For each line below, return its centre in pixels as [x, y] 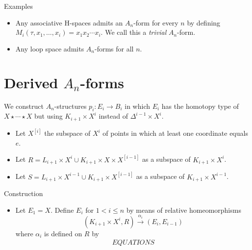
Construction [24, 193]
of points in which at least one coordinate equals [175, 133]
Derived [31, 82]
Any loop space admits [50, 48]
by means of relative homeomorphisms [184, 210]
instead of [113, 116]
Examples [18, 6]
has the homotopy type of [200, 106]
